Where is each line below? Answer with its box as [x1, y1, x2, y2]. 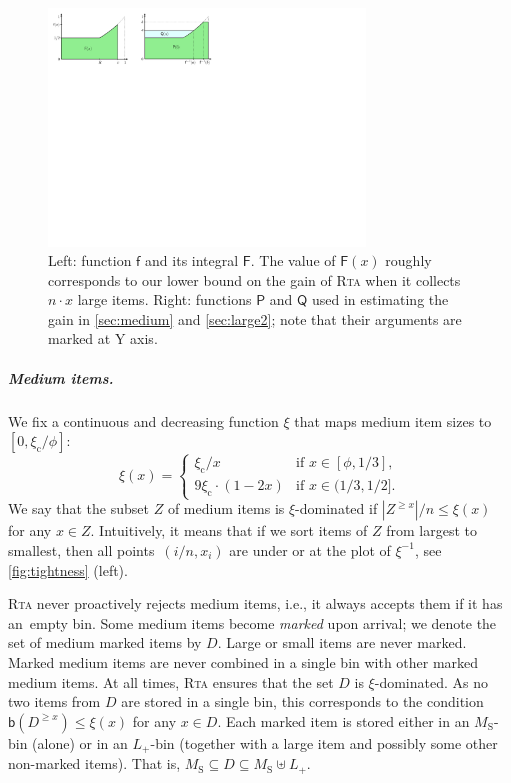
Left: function [48, 250, 132, 271]
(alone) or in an [32, 732, 128, 753]
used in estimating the [311, 289, 449, 310]
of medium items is [167, 498, 285, 519]
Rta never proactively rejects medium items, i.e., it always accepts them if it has [8, 593, 503, 614]
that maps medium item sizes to [294, 410, 492, 431]
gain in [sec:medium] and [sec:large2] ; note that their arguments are [48, 308, 462, 329]
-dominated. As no [374, 671, 488, 692]
